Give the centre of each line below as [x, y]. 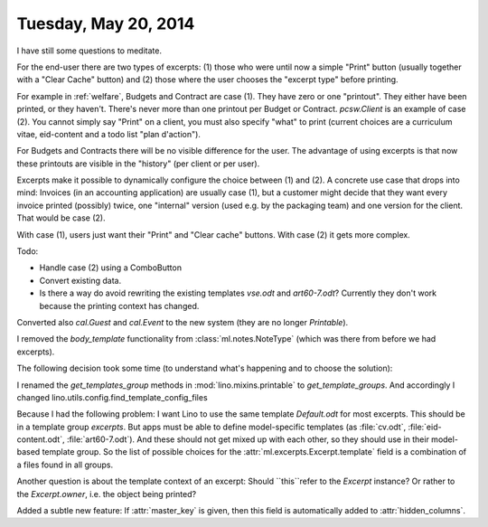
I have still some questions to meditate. [89, 51]
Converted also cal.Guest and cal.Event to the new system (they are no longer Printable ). [183, 322]
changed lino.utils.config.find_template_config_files [112, 397]
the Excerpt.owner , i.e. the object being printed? [107, 494]
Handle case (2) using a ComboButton [111, 268]
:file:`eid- [425, 427]
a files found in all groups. [65, 465]
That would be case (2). [61, 218]
